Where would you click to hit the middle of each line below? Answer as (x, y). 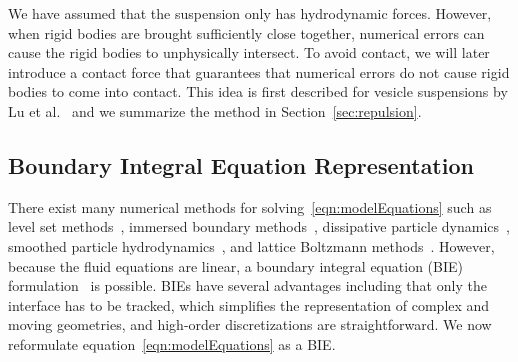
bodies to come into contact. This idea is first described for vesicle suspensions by (258, 91)
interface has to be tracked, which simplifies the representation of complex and (249, 304)
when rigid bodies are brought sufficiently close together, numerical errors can (246, 32)
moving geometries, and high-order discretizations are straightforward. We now (250, 324)
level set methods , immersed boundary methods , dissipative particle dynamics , (259, 226)
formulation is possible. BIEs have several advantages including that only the (247, 285)
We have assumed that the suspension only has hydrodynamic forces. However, (250, 13)
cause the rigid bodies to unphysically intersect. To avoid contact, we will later (249, 52)
